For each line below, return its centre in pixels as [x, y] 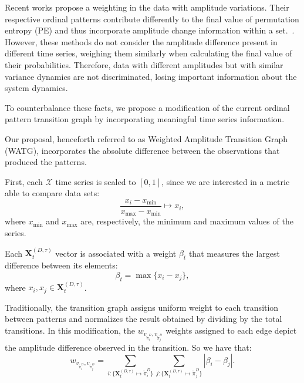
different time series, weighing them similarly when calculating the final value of [148, 53]
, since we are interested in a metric [226, 181]
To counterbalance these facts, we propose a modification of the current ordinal [147, 107]
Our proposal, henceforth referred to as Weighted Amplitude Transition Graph [146, 138]
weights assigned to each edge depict [231, 330]
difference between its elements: [61, 265]
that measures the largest [234, 253]
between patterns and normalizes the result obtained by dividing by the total [143, 319]
